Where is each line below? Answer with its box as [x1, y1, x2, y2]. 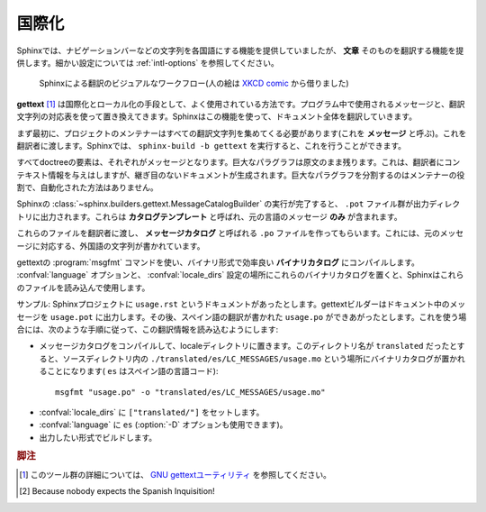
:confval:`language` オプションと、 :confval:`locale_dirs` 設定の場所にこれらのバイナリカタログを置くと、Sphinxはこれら [16, 270, 464, 280]
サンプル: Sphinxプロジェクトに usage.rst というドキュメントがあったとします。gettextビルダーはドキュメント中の [16, 298, 450, 310]
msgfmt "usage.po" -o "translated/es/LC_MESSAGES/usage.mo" [55, 387, 326, 397]
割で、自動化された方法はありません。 [16, 182, 159, 193]
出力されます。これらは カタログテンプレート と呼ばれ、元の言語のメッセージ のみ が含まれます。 [40, 211, 402, 222]
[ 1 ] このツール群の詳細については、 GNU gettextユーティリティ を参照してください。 [19, 469, 332, 480]
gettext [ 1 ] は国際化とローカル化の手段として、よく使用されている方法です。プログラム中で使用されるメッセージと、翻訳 [16, 98, 465, 109]
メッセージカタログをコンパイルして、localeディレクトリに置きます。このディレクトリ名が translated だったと [39, 341, 458, 352]
